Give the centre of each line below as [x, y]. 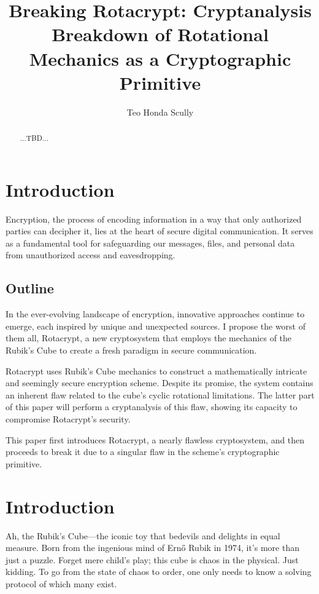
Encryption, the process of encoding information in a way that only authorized [154, 219]
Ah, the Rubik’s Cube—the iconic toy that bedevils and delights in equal [143, 535]
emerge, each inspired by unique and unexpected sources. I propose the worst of [156, 326]
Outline [30, 288]
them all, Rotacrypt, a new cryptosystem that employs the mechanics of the [149, 338]
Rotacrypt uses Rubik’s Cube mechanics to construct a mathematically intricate [156, 370]
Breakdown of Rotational [160, 34]
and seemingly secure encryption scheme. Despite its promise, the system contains [159, 383]
